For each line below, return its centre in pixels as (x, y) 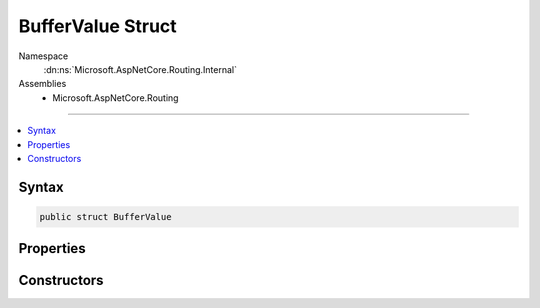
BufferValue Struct (97, 26)
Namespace (43, 56)
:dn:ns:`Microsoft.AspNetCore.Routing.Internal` (140, 69)
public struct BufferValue (105, 216)
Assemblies (42, 84)
